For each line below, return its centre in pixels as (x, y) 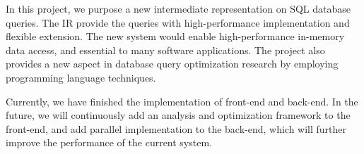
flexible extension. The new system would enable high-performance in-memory (175, 36)
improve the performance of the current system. (109, 142)
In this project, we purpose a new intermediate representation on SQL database (178, 8)
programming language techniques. (81, 77)
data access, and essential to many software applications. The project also (165, 50)
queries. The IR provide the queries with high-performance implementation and (178, 22)
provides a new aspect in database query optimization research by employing (172, 64)
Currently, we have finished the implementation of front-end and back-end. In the (182, 101)
